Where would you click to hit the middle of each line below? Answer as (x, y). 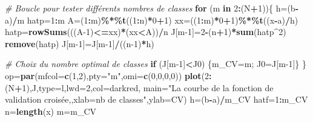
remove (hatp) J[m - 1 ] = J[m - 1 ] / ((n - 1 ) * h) (80, 43)
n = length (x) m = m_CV (51, 111)
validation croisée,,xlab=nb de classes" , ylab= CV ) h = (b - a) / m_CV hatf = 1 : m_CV (156, 99)
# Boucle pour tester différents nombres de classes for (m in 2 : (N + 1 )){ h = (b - (152, 8)
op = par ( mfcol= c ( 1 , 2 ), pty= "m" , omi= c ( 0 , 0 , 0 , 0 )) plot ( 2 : (108, 75)
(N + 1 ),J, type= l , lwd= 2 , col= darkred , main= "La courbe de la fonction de (139, 87)
